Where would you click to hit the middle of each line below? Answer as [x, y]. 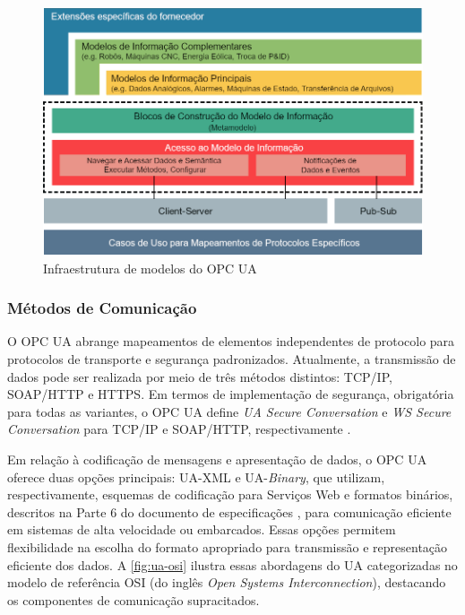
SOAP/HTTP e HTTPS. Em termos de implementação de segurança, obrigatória [231, 394]
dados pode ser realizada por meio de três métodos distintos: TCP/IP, [200, 376]
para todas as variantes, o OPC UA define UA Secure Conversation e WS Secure [229, 411]
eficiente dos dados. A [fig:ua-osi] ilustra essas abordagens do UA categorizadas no [232, 564]
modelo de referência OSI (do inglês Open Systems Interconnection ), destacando [227, 582]
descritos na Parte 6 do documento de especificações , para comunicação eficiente [229, 511]
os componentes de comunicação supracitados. [133, 599]
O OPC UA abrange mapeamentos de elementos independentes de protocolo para [231, 341]
